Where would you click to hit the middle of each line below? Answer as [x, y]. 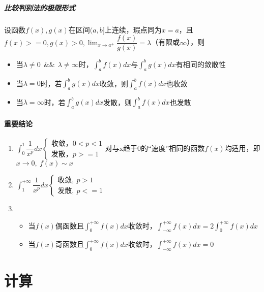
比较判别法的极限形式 [40, 7]
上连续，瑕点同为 [133, 29]
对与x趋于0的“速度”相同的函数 [155, 148]
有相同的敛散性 [201, 64]
